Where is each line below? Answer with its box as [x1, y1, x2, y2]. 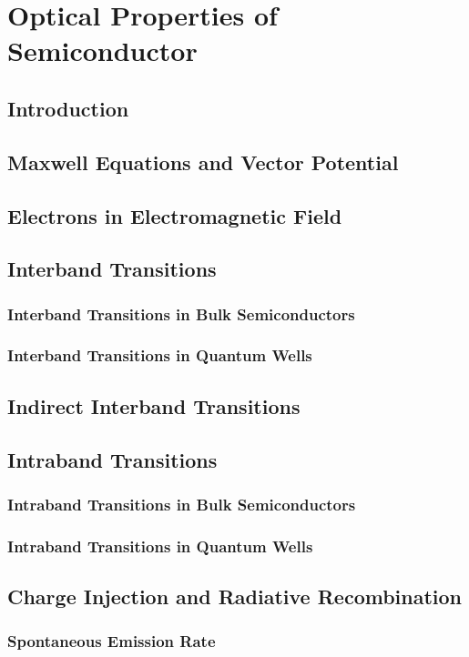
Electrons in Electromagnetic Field [7, 201, 342, 229]
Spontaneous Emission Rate [7, 630, 216, 652]
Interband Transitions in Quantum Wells [7, 344, 312, 367]
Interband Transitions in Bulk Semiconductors [7, 302, 355, 325]
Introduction [7, 94, 129, 122]
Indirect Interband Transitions [7, 391, 301, 419]
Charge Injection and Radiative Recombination [7, 582, 463, 611]
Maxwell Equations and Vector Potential [7, 147, 399, 176]
